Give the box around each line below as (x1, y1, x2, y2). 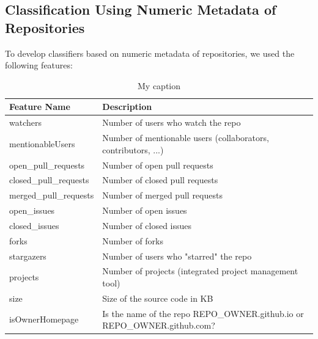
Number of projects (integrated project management (102, 264, 298, 277)
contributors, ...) (102, 143, 164, 156)
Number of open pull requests (102, 158, 213, 171)
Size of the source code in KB (102, 291, 213, 304)
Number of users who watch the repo (102, 116, 241, 129)
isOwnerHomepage (9, 313, 79, 326)
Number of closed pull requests (102, 173, 218, 186)
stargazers (9, 249, 46, 262)
